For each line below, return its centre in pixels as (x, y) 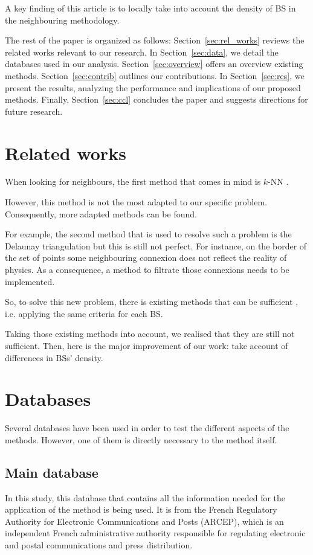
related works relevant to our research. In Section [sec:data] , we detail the (142, 52)
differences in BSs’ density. (54, 357)
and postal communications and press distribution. (99, 545)
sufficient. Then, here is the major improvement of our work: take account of (147, 345)
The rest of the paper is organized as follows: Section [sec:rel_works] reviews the (155, 40)
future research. (34, 111)
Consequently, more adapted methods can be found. (101, 213)
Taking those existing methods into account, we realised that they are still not (150, 334)
